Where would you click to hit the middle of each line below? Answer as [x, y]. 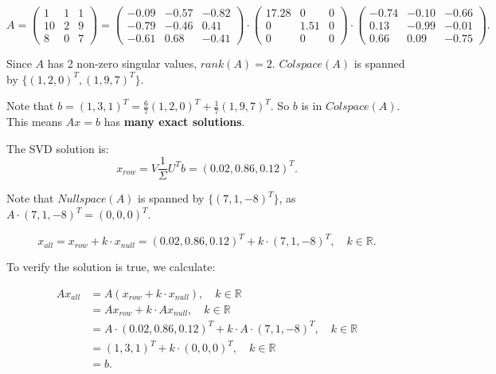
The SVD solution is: [58, 148]
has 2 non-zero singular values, [122, 63]
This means [35, 122]
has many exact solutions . [174, 122]
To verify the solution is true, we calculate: [111, 267]
